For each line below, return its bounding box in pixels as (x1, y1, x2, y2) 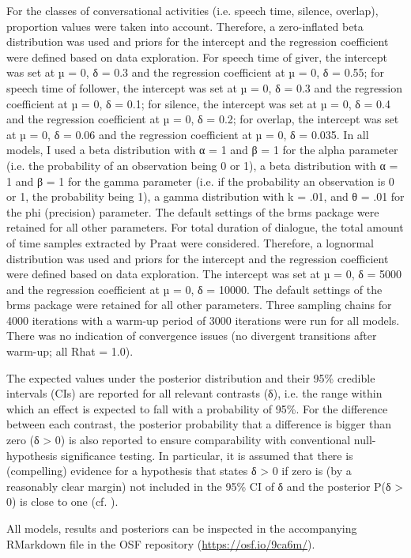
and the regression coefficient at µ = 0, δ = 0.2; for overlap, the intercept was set (6, 111, 399, 127)
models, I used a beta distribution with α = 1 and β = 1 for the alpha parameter (6, 141, 398, 158)
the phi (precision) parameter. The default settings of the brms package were (6, 203, 379, 220)
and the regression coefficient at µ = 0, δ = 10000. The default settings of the (6, 281, 383, 297)
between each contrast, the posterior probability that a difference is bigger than (6, 416, 391, 432)
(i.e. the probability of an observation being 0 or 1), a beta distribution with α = (6, 156, 398, 173)
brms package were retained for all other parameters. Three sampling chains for (6, 296, 392, 313)
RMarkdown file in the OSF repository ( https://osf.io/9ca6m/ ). (6, 535, 315, 552)
